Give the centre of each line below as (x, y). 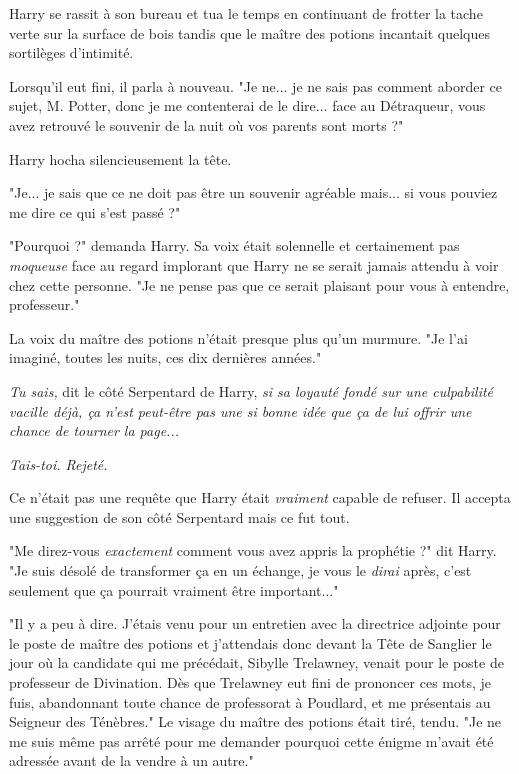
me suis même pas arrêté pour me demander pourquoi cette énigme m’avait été (251, 740)
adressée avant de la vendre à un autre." (131, 760)
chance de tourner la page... (94, 430)
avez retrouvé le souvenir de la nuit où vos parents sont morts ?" (206, 124)
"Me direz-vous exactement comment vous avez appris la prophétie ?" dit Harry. (253, 550)
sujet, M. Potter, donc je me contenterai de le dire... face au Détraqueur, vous (247, 105)
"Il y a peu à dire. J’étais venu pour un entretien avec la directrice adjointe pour (255, 623)
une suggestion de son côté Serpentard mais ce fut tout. (179, 516)
